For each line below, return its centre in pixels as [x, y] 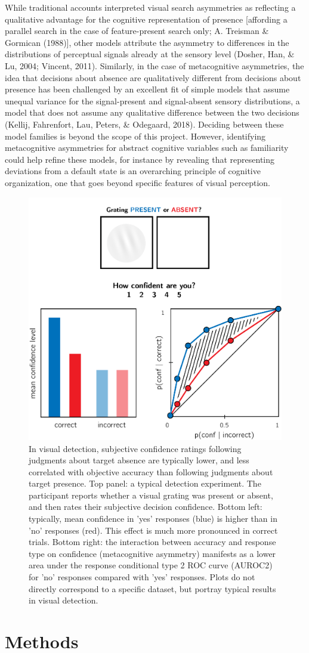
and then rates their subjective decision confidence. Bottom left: [146, 507]
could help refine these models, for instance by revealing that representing [140, 159]
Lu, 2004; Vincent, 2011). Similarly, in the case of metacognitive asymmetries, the [154, 65]
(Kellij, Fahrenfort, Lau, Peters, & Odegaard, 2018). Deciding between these [144, 124]
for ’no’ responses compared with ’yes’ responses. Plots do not [142, 577]
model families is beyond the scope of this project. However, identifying [135, 136]
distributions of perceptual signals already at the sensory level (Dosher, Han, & [150, 54]
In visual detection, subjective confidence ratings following [135, 448]
